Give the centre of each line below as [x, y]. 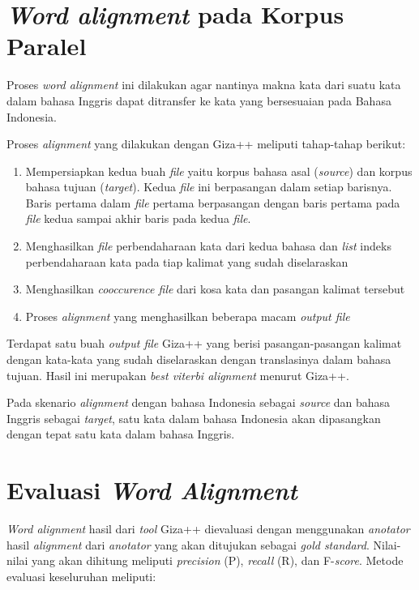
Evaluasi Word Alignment [152, 490]
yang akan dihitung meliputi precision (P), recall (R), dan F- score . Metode [218, 560]
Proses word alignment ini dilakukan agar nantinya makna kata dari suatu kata [204, 85]
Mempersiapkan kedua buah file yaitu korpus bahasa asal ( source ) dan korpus [219, 171]
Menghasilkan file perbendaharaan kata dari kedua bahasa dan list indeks [208, 246]
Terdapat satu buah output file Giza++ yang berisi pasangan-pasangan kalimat [204, 343]
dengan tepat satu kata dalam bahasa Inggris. [121, 434]
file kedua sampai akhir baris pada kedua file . [138, 218]
